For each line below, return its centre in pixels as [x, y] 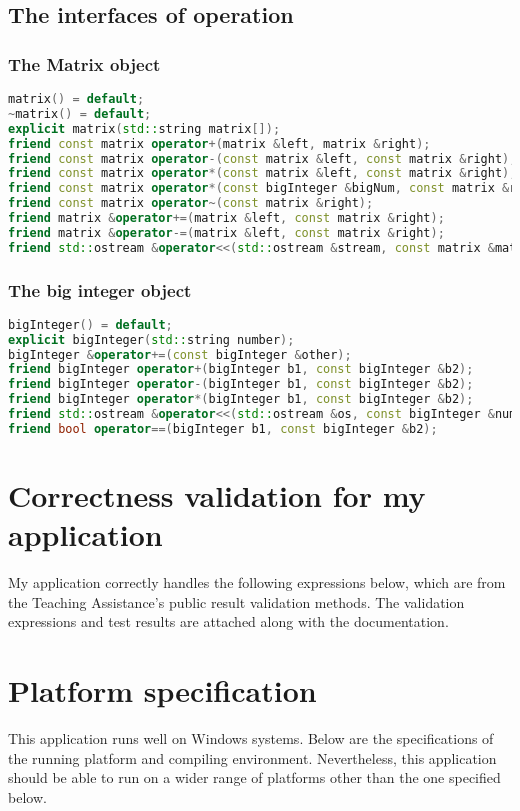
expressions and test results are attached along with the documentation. [228, 621]
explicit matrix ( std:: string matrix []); [144, 128]
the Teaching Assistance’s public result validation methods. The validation [236, 601]
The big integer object [100, 289]
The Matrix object [84, 63]
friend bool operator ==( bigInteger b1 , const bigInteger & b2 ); [223, 428]
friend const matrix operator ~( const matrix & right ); [191, 203]
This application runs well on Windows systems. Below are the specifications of [251, 738]
